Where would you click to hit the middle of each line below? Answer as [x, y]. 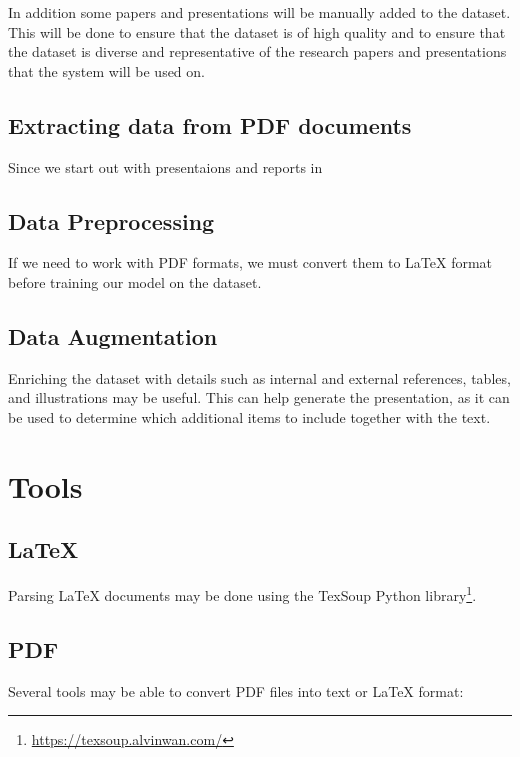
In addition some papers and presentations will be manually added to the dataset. [259, 12]
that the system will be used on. [106, 70]
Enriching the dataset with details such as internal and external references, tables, [259, 377]
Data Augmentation [113, 335]
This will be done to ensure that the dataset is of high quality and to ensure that [257, 31]
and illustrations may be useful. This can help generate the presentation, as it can [259, 397]
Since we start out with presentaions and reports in [165, 166]
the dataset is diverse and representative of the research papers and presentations [257, 51]
